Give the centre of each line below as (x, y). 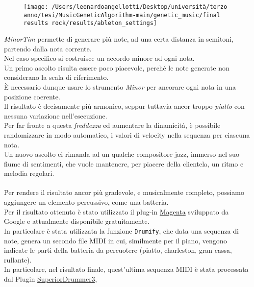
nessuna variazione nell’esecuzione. (56, 115)
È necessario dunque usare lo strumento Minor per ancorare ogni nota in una (120, 86)
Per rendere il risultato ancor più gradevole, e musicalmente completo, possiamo (124, 192)
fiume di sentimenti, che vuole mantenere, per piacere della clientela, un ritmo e (124, 163)
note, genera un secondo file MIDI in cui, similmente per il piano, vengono (115, 240)
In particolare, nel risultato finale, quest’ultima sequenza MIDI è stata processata (126, 269)
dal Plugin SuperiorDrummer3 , (51, 278)
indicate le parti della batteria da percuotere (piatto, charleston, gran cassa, (118, 250)
